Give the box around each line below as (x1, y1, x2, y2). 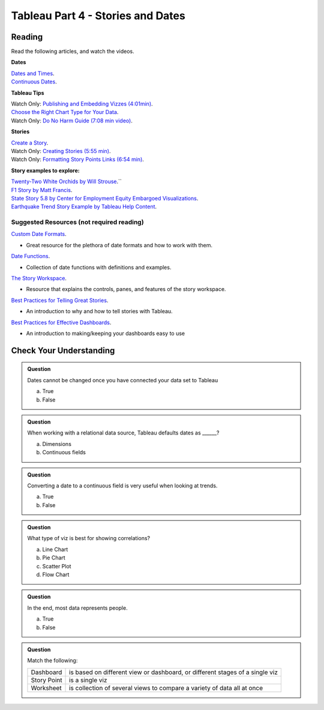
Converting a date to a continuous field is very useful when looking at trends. (27, 482, 218, 489)
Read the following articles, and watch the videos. (11, 48, 134, 55)
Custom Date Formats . (11, 230, 67, 238)
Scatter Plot (42, 562, 71, 570)
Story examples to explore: (11, 167, 80, 174)
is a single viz (69, 676, 107, 684)
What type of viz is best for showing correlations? (27, 535, 150, 542)
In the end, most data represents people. (27, 604, 128, 612)
